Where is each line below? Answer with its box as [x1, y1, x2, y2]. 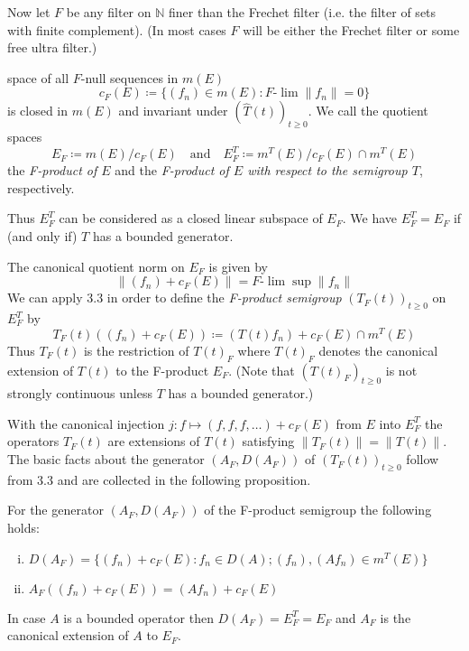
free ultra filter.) [7, 38, 97, 57]
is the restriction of [83, 340, 189, 359]
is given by [208, 256, 269, 275]
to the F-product [115, 360, 209, 379]
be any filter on [66, 3, 152, 21]
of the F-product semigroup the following [204, 500, 432, 519]
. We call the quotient [308, 101, 428, 120]
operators [7, 432, 60, 451]
